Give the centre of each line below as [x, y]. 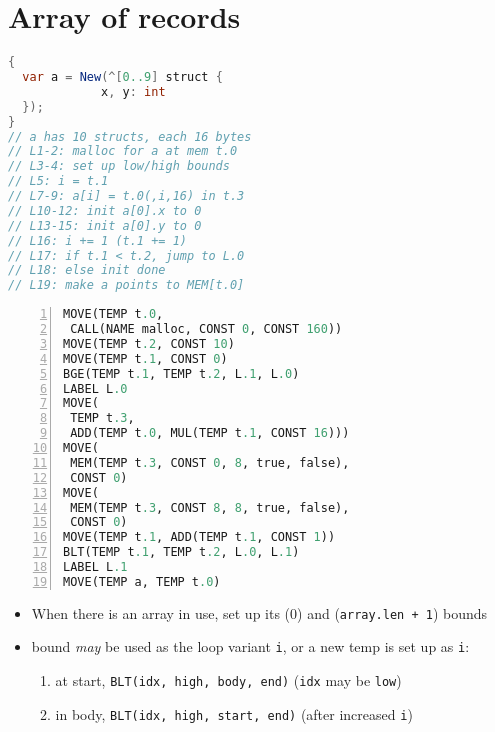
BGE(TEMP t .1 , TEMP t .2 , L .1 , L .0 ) [181, 373]
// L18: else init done [87, 270]
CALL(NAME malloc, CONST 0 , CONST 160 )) [206, 329]
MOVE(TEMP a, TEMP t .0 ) [142, 581]
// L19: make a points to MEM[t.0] [126, 285]
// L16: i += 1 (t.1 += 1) [97, 240]
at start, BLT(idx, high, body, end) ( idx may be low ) [228, 680]
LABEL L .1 [95, 567]
